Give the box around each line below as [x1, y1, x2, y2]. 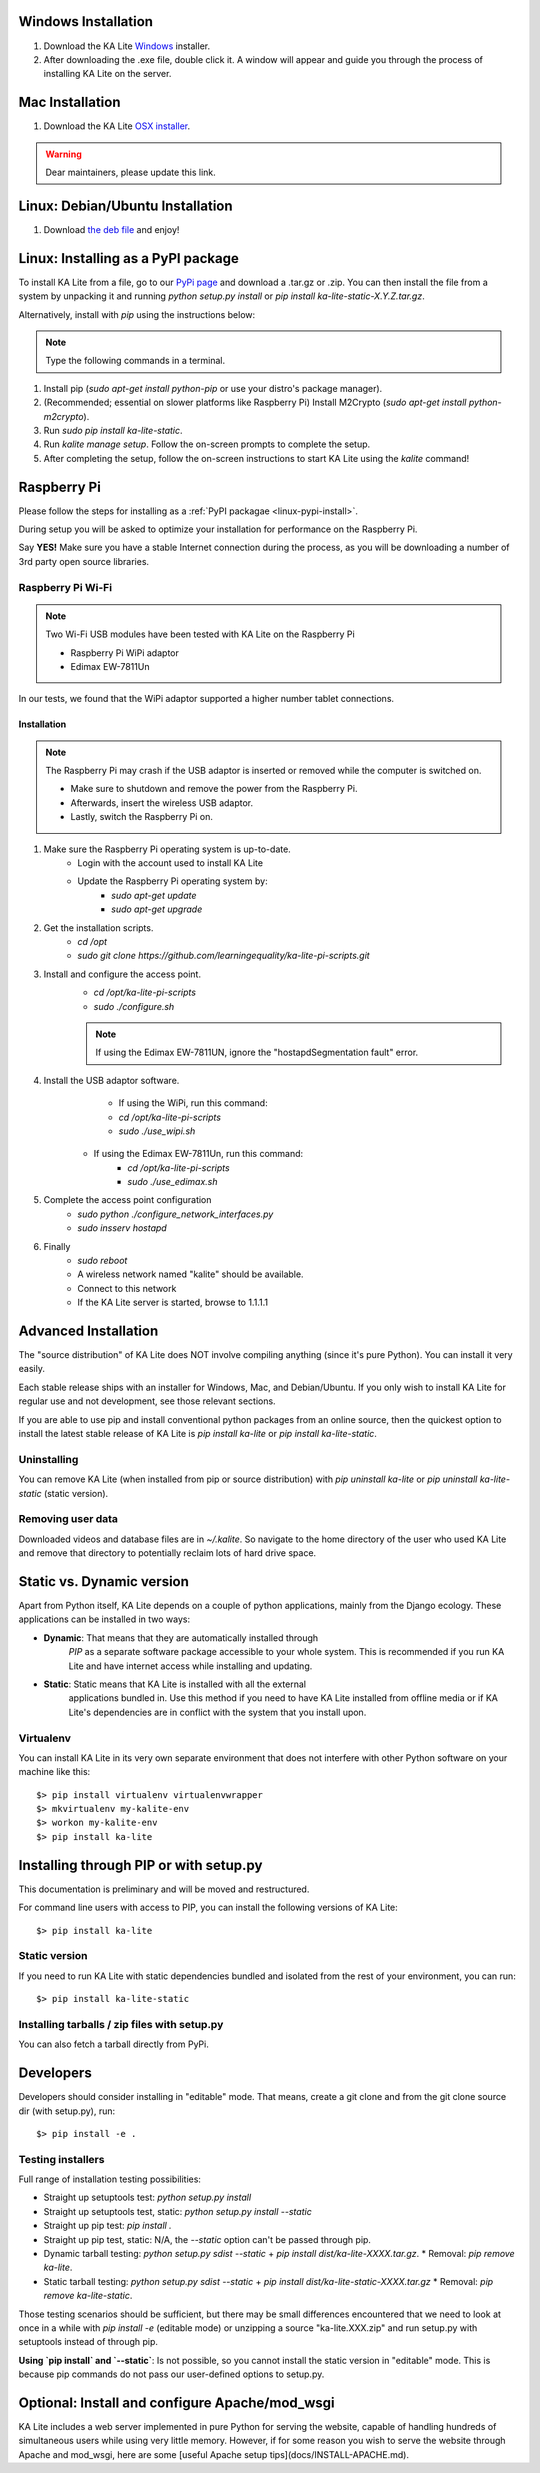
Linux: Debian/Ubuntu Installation [18, 197, 234, 214]
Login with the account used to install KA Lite [77, 857, 264, 869]
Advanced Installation [18, 1323, 159, 1339]
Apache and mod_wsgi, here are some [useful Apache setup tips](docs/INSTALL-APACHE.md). [18, 2448, 410, 2460]
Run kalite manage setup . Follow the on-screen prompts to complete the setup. [43, 438, 371, 450]
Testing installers [18, 2152, 105, 2166]
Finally [43, 1240, 71, 1252]
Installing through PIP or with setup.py [18, 1856, 263, 1874]
